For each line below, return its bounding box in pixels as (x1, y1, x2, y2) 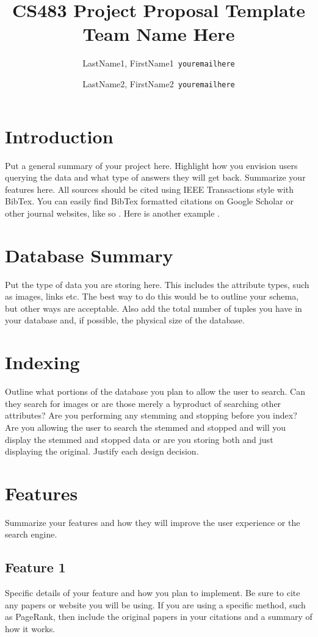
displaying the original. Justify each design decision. (5, 445, 199, 458)
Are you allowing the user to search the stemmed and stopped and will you (5, 420, 286, 433)
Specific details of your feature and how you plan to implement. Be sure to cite (5, 586, 300, 599)
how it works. (5, 622, 56, 635)
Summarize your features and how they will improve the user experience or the (5, 516, 300, 528)
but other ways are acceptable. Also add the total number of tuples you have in (5, 301, 302, 314)
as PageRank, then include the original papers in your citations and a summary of (5, 610, 313, 623)
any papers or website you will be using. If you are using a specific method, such (5, 598, 306, 611)
